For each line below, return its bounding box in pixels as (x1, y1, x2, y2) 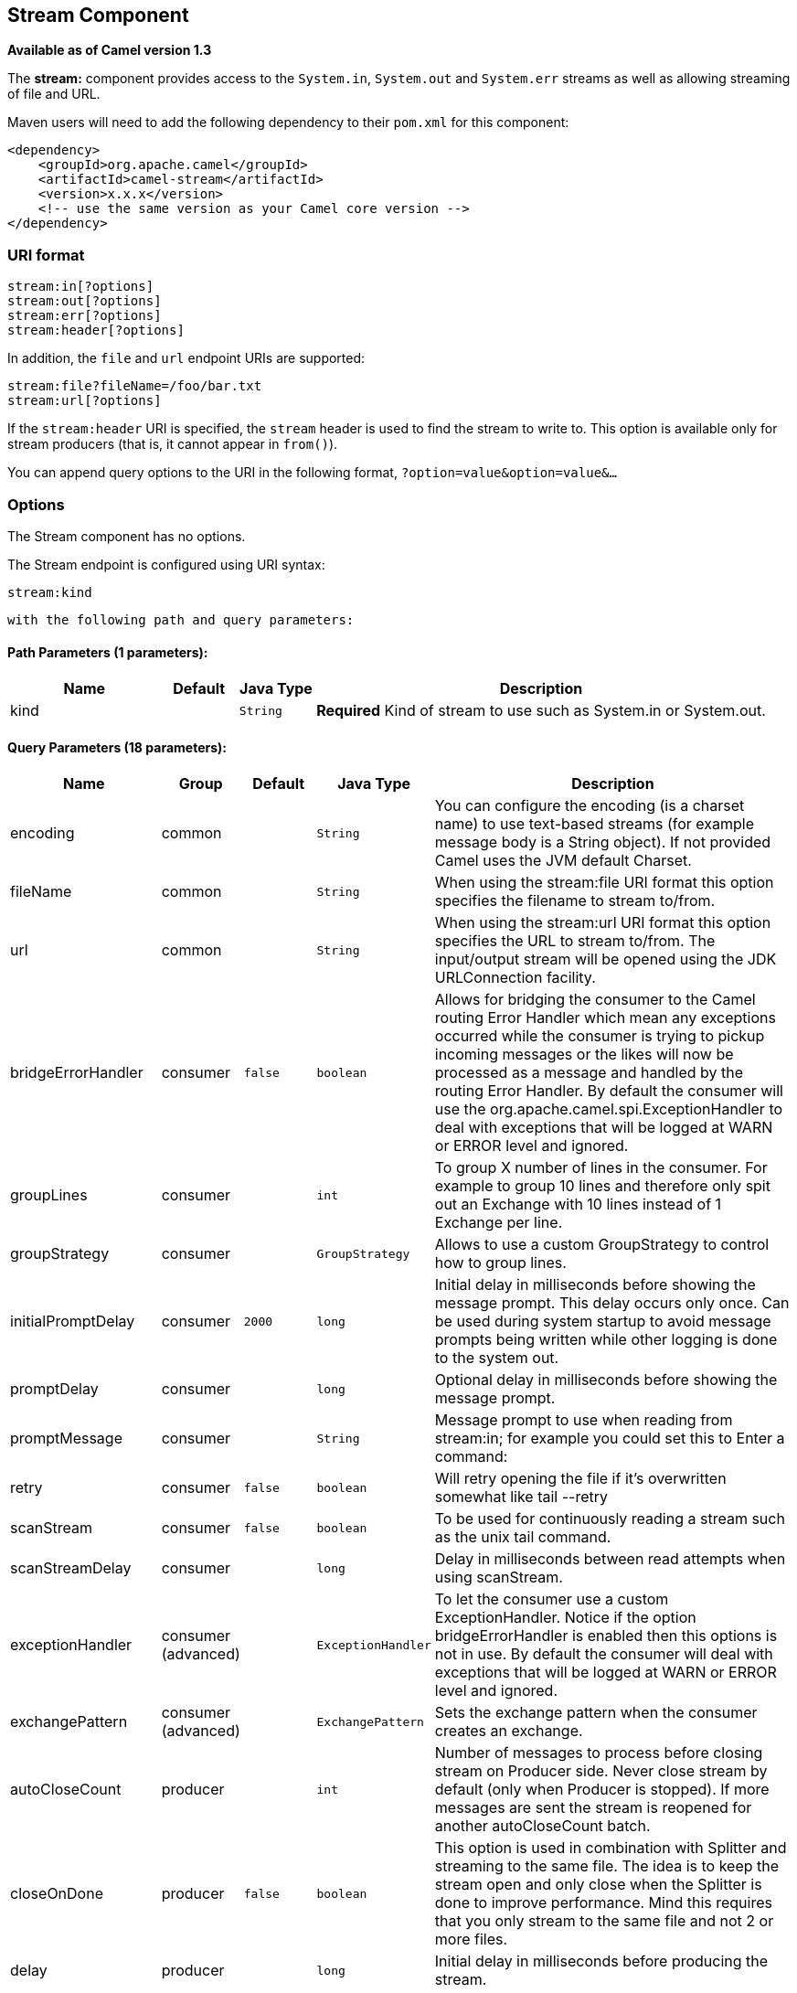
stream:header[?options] (7, 323, 185, 338)
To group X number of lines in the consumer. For (434, 1158, 768, 1178)
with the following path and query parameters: (7, 612, 355, 627)
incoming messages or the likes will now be (434, 1045, 734, 1064)
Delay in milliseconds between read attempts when (434, 1550, 786, 1569)
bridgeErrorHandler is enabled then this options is (434, 1626, 778, 1646)
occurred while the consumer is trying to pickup (434, 1027, 765, 1046)
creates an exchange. (434, 1721, 583, 1741)
